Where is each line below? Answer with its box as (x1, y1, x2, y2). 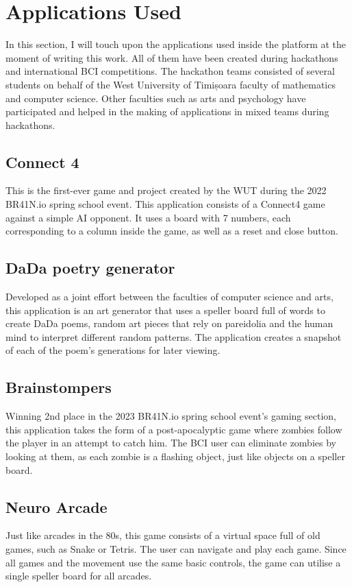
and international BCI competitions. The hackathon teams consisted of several (5, 64, 335, 78)
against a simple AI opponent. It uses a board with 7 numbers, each (5, 210, 291, 224)
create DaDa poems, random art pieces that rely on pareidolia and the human (5, 316, 334, 331)
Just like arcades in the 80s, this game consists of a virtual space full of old (5, 528, 320, 542)
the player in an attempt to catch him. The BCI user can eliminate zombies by (5, 435, 336, 450)
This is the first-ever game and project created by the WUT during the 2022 (5, 183, 327, 197)
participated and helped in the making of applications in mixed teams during (5, 104, 329, 119)
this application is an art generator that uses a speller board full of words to (5, 302, 325, 317)
